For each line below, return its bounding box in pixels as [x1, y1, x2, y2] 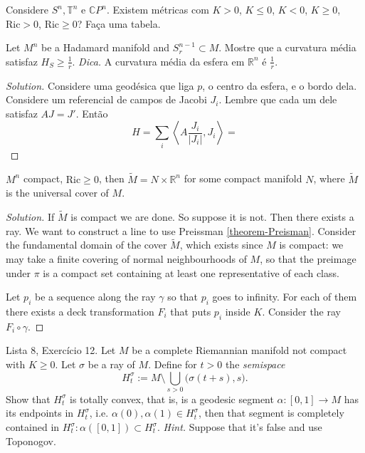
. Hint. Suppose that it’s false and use [157, 420, 322, 434]
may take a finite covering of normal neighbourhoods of [6, 251, 247, 266]
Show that [6, 391, 51, 406]
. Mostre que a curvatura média [218, 40, 356, 55]
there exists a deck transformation [6, 303, 154, 318]
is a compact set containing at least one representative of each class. [43, 265, 339, 280]
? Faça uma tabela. [77, 16, 161, 31]
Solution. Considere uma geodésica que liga [6, 78, 194, 93]
